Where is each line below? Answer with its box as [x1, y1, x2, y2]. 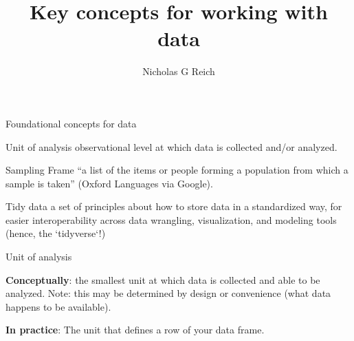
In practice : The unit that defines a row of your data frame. [5, 322, 265, 337]
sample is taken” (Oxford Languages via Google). [5, 176, 213, 190]
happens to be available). [5, 299, 111, 313]
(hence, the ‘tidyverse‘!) [5, 226, 106, 240]
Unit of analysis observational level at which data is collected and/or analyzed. [5, 139, 338, 154]
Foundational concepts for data [5, 116, 137, 130]
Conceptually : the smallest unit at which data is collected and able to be [5, 272, 320, 287]
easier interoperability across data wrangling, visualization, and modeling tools [5, 212, 337, 227]
